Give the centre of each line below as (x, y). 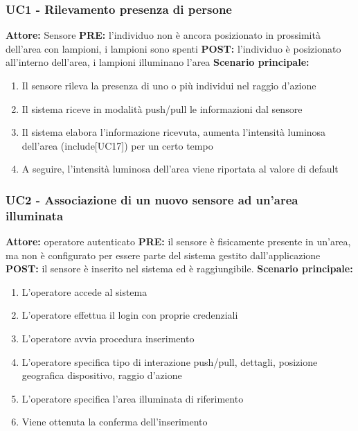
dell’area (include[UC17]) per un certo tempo (117, 145)
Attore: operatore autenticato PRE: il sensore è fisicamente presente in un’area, (178, 241)
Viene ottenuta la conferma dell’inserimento (115, 422)
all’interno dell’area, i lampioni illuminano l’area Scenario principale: (158, 62)
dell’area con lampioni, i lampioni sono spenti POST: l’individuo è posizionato (173, 48)
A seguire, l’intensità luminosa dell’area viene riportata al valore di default (180, 169)
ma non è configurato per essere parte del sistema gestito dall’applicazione (163, 255)
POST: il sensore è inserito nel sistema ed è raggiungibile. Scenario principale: (179, 269)
